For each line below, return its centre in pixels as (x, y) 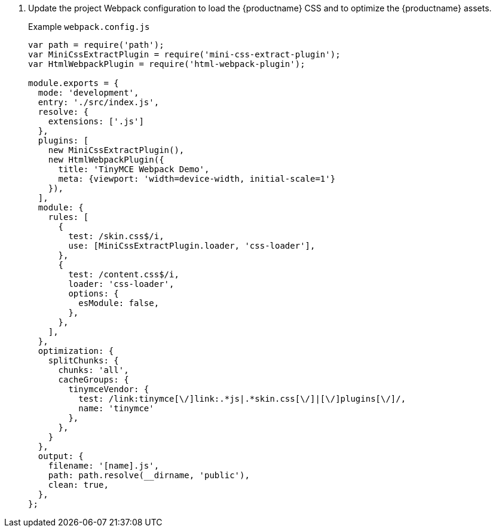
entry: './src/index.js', (99, 102)
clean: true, (78, 485)
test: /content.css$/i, (124, 274)
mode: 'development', (88, 93)
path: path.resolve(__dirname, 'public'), (149, 475)
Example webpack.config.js (89, 27)
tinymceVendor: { (109, 389)
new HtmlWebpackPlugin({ (106, 160)
